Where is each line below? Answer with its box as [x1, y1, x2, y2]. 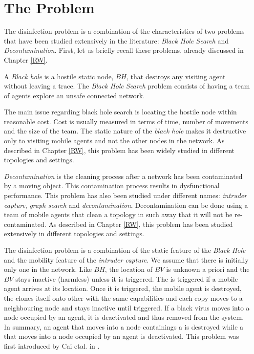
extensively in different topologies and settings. [4, 228, 144, 239]
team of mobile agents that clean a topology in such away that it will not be [4, 209, 233, 220]
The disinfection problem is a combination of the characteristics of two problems [4, 26, 245, 36]
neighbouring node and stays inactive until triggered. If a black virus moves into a [4, 302, 250, 312]
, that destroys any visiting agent [127, 71, 226, 81]
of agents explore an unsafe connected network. [4, 90, 145, 100]
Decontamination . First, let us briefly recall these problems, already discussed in [4, 45, 244, 55]
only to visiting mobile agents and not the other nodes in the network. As [4, 135, 225, 146]
